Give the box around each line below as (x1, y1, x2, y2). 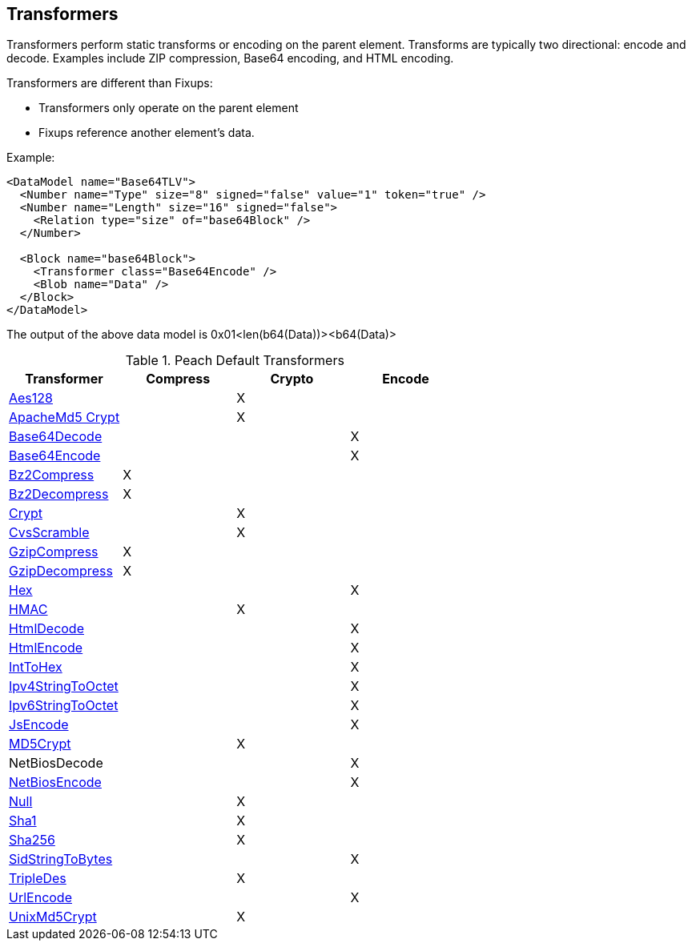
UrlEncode (9, 889, 72, 906)
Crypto (270, 371, 314, 387)
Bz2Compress (9, 467, 95, 484)
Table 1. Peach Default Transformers (125, 352, 344, 369)
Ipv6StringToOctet (9, 697, 119, 714)
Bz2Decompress (9, 486, 109, 503)
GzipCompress (9, 544, 99, 560)
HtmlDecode (9, 620, 84, 637)
